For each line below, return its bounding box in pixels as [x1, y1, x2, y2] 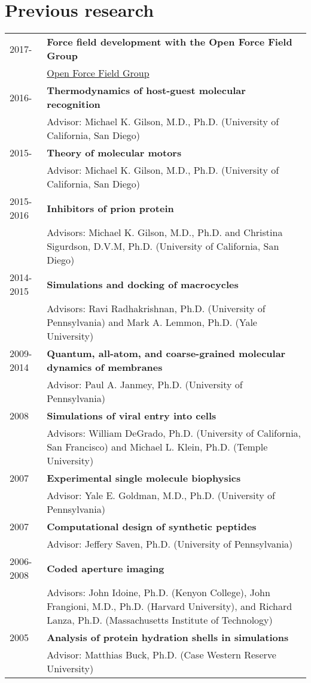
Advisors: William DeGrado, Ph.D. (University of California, [47, 426, 301, 440]
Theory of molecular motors [47, 146, 182, 160]
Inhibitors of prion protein [47, 201, 174, 215]
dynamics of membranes [47, 360, 163, 374]
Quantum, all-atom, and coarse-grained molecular [47, 346, 286, 361]
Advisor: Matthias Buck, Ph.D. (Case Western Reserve [47, 648, 276, 662]
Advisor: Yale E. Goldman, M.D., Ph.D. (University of [47, 488, 275, 503]
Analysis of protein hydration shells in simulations [47, 630, 289, 645]
